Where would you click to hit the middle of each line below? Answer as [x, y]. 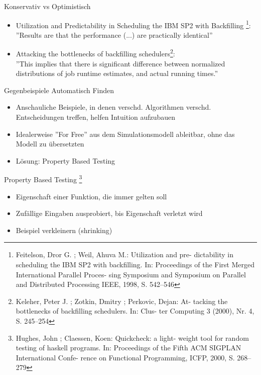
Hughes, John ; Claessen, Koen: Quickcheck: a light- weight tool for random [132, 338]
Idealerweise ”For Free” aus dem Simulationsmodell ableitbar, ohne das [125, 134]
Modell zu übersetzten [50, 144]
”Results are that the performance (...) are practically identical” [114, 34]
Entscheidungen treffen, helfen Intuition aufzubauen [96, 117]
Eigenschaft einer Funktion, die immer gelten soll [91, 196]
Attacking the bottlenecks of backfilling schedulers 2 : [95, 53]
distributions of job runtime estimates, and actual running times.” [117, 73]
